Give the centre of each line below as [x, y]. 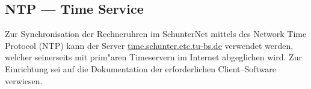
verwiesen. [24, 80]
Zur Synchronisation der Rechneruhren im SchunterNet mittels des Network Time [156, 34]
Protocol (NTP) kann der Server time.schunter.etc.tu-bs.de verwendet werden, [149, 45]
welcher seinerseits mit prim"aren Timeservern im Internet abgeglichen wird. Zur [153, 57]
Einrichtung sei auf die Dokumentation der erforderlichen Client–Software [141, 68]
